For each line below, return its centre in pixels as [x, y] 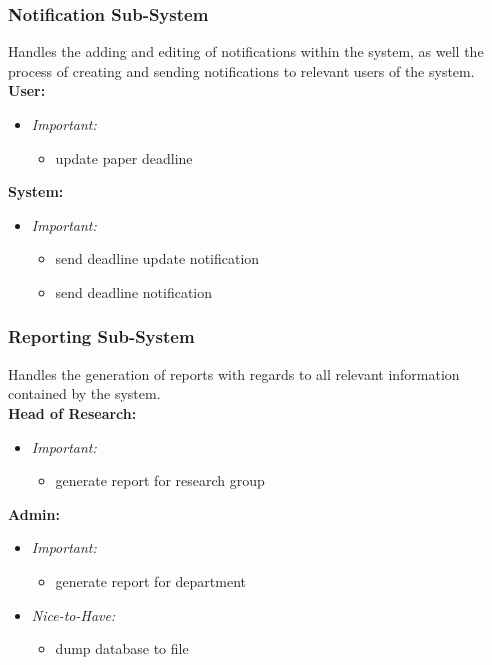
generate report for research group [160, 480]
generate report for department [150, 580]
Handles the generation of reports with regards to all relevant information [234, 373]
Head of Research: [72, 412]
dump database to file [122, 648]
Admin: [34, 513]
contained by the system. [84, 393]
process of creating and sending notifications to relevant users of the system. [241, 70]
